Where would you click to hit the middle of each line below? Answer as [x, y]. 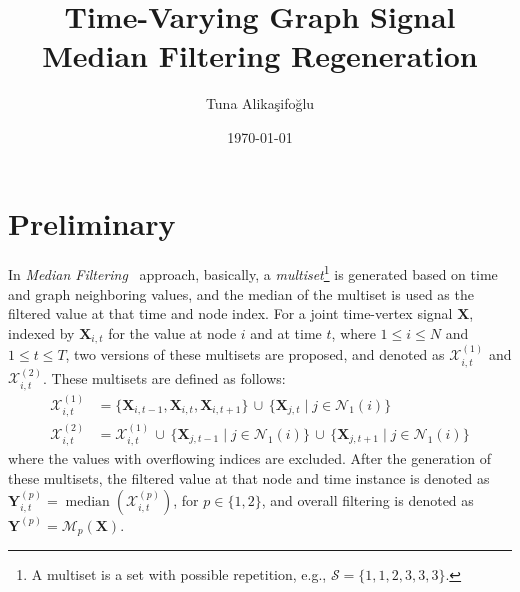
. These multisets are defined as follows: [164, 377]
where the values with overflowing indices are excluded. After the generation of [249, 458]
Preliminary [92, 222]
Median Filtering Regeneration [260, 55]
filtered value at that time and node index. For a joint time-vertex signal [230, 313]
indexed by [41, 332]
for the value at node [172, 332]
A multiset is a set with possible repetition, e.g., [179, 573]
